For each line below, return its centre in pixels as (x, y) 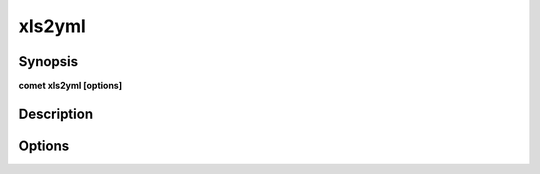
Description (56, 113)
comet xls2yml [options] (70, 86)
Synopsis (48, 61)
